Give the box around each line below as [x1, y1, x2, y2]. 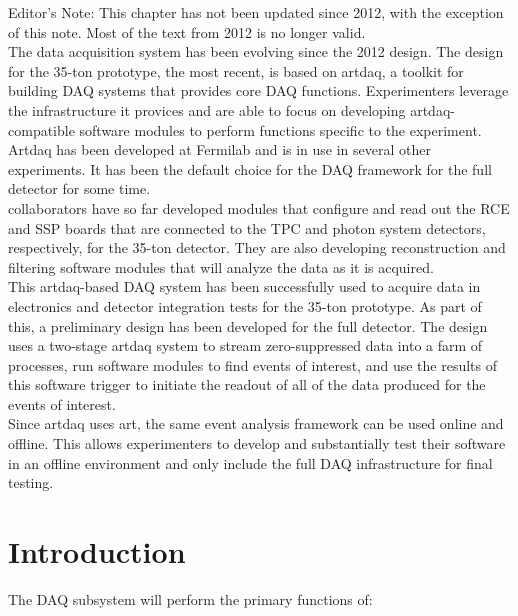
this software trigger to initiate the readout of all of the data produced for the [8, 374, 486, 395]
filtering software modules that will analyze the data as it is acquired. [8, 256, 434, 277]
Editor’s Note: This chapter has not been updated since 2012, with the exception [8, 2, 504, 22]
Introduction [8, 531, 186, 572]
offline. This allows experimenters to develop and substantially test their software [8, 433, 506, 454]
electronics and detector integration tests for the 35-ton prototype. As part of [8, 295, 482, 316]
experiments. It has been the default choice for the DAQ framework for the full [8, 158, 492, 179]
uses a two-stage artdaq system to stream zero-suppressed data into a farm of [8, 335, 483, 356]
